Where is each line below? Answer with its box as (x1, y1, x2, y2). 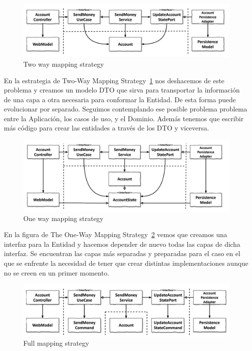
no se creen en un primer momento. (4, 267, 109, 277)
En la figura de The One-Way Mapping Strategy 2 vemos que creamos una (4, 229, 227, 240)
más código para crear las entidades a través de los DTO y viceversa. (4, 123, 209, 133)
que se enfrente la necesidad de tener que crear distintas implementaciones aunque (4, 258, 249, 268)
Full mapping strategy (23, 338, 89, 348)
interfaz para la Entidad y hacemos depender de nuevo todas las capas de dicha (4, 239, 240, 249)
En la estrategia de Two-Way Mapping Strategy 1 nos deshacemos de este (4, 75, 225, 85)
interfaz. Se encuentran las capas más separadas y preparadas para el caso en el (4, 248, 240, 259)
